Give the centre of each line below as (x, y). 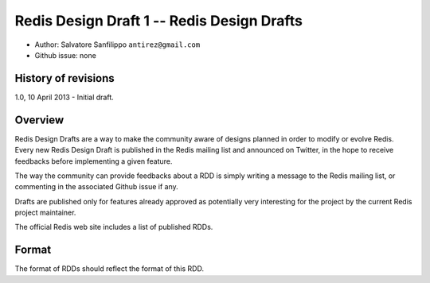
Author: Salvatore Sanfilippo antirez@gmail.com (117, 45)
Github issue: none (66, 55)
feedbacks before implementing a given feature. (94, 161)
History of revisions (64, 78)
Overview (39, 120)
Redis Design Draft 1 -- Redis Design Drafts (158, 21)
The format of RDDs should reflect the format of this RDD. (109, 269)
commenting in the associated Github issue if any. (96, 187)
